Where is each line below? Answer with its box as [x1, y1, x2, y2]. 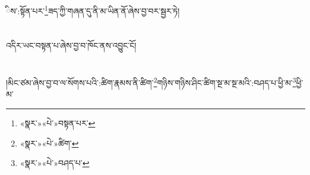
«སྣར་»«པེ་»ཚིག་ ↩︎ [20, 136, 79, 149]
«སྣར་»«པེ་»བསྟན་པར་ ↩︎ [20, 117, 96, 129]
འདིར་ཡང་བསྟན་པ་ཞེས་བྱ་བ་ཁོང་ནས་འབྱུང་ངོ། [6, 39, 137, 52]
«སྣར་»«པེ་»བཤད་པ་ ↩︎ [20, 157, 90, 169]
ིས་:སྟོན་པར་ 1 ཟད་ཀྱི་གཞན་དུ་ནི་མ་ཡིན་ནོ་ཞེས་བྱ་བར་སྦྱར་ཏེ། [6, 3, 180, 17]
